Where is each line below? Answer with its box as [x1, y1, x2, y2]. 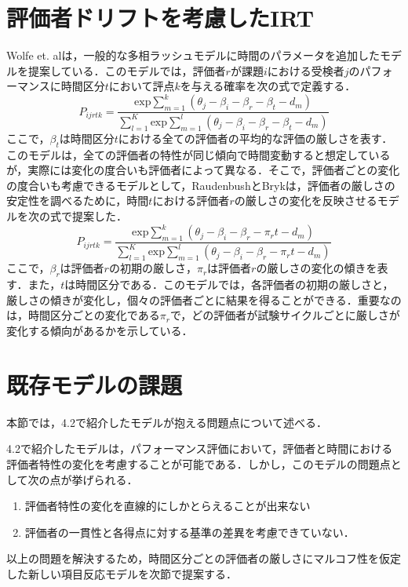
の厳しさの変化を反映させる [234, 192, 377, 209]
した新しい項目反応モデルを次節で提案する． [6, 565, 237, 582]
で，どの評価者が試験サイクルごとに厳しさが [169, 307, 400, 323]
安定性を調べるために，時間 [6, 192, 149, 209]
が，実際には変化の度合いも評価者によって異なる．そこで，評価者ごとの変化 [6, 162, 400, 178]
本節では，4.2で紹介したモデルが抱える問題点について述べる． [6, 414, 328, 430]
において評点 [108, 78, 175, 94]
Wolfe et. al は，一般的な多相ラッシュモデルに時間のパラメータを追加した [6, 47, 380, 64]
